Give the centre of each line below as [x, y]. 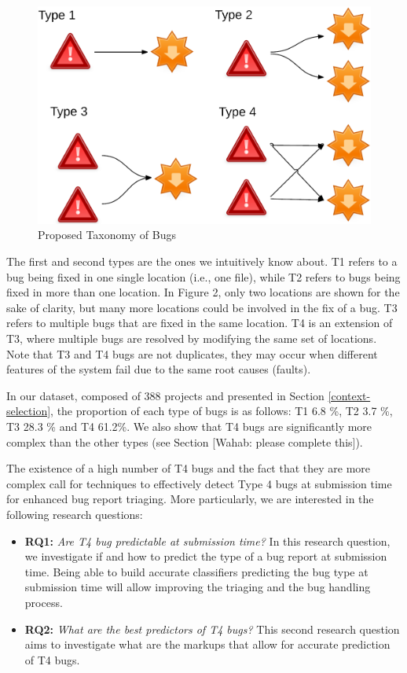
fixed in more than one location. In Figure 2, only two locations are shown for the [203, 292]
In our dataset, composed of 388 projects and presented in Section [165, 395]
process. [44, 602]
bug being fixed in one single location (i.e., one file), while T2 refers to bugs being [203, 276]
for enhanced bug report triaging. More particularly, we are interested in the [190, 499]
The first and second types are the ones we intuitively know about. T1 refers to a [202, 261]
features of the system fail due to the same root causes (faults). [159, 369]
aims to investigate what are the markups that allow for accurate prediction [207, 644]
